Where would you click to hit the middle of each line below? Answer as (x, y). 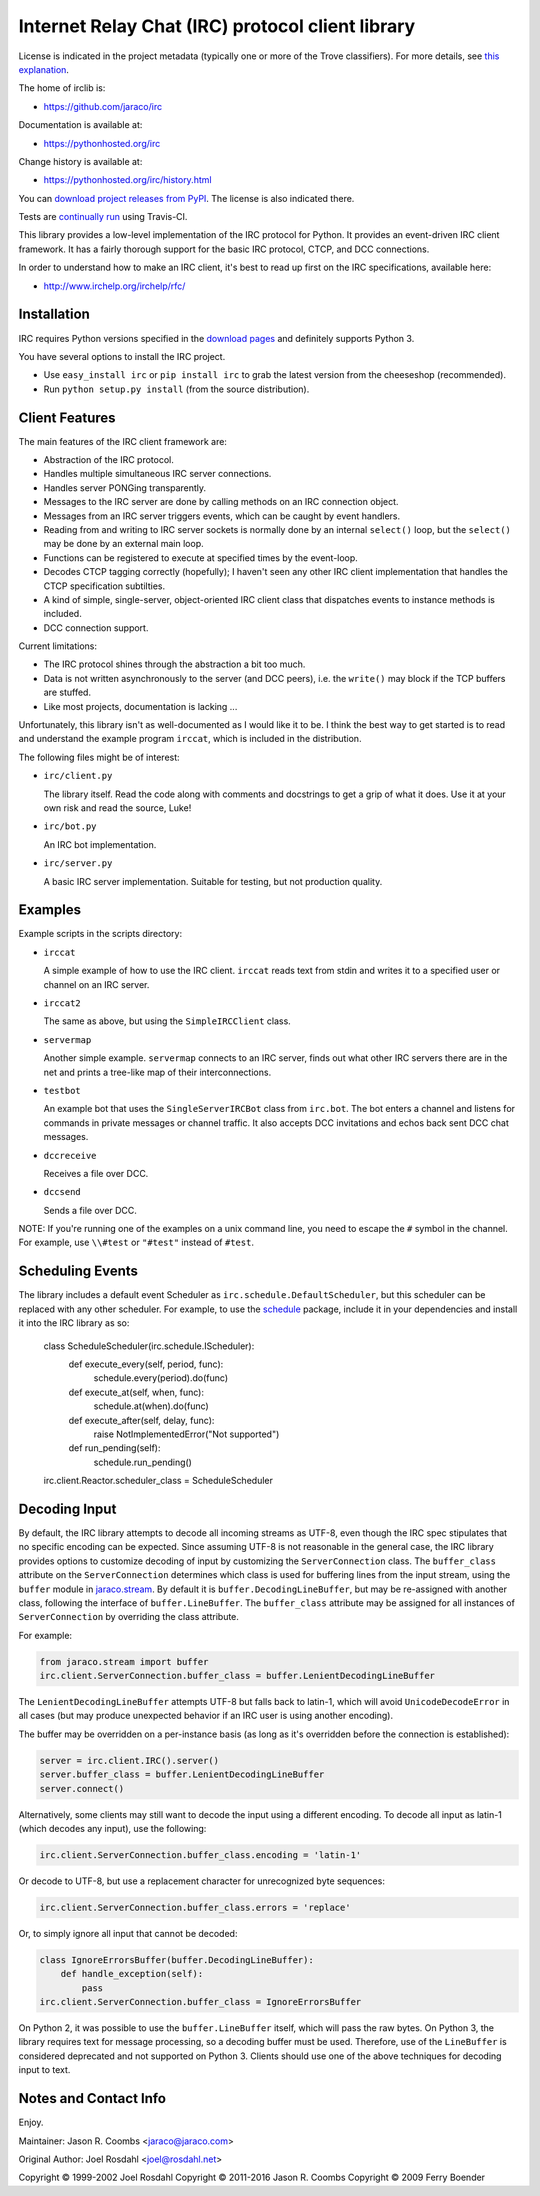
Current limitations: (57, 646)
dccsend (62, 1192)
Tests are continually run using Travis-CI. (103, 217)
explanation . (44, 69)
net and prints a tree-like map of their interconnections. (157, 1072)
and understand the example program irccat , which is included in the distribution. (190, 739)
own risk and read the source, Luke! (117, 807)
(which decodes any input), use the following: (112, 1828)
